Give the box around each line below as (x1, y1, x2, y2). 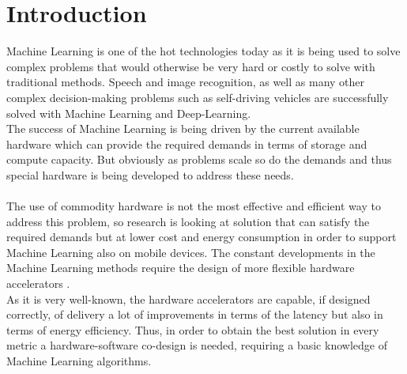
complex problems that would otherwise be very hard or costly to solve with (6, 58, 375, 74)
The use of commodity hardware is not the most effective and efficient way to (6, 198, 381, 214)
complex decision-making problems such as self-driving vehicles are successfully (6, 89, 389, 105)
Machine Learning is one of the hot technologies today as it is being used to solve (6, 43, 401, 59)
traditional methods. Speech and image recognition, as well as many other (6, 74, 365, 90)
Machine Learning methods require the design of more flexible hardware (6, 259, 355, 276)
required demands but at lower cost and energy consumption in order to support (6, 229, 397, 245)
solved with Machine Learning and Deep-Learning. (6, 104, 251, 121)
